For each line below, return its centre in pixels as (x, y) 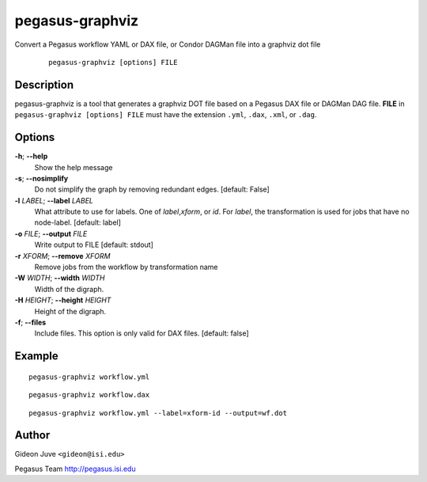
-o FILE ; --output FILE (51, 233)
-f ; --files (30, 322)
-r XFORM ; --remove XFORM (62, 256)
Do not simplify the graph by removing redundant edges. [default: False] (152, 189)
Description (44, 84)
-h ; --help (31, 156)
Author (32, 435)
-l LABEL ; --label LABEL (54, 200)
